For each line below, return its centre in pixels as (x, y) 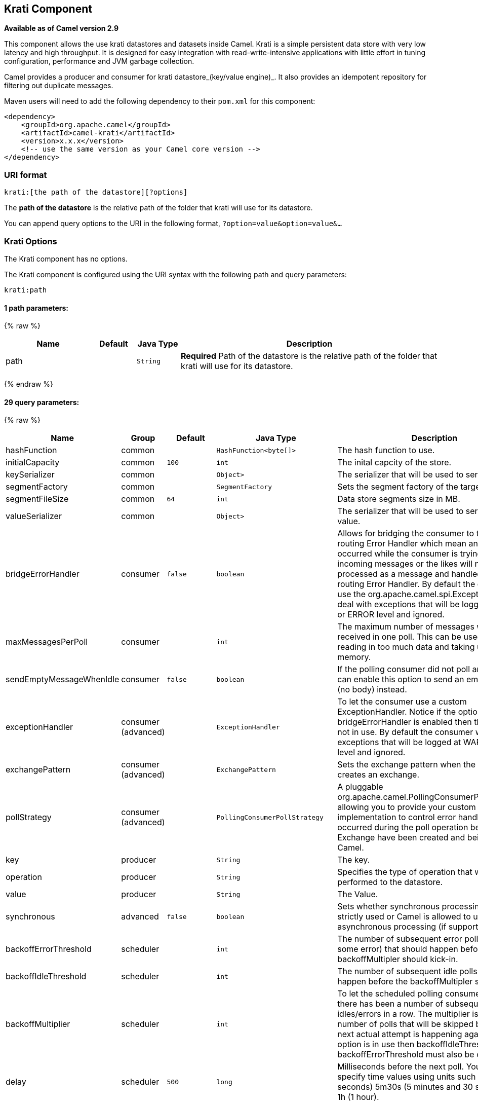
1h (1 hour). (358, 1097)
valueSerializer (34, 516)
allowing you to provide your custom (407, 807)
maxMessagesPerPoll (47, 642)
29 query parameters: (42, 402)
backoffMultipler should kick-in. (398, 959)
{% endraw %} (29, 384)
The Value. (358, 894)
